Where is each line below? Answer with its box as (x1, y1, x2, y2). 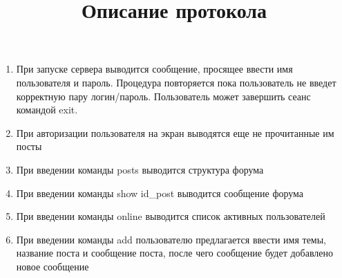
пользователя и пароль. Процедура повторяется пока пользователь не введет (16, 75, 336, 89)
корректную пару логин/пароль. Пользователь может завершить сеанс (16, 89, 311, 103)
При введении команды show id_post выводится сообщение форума (16, 185, 304, 200)
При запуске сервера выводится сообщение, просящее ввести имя (16, 62, 293, 76)
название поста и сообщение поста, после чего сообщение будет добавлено (16, 245, 334, 260)
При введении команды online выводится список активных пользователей (16, 209, 325, 223)
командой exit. (16, 102, 78, 117)
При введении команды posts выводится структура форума (16, 162, 264, 176)
